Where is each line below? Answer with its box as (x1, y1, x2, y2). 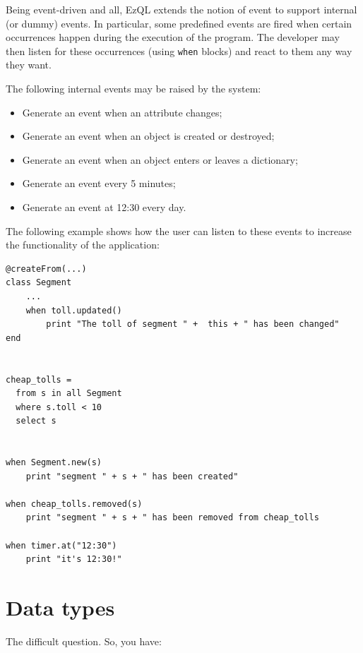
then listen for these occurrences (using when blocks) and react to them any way (6, 43, 352, 58)
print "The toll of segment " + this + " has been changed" (46, 319, 340, 330)
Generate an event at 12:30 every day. (22, 200, 186, 214)
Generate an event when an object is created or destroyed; (22, 128, 275, 143)
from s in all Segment (16, 388, 122, 399)
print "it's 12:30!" (25, 554, 122, 565)
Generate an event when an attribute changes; (22, 104, 222, 119)
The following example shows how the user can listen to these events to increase (6, 223, 352, 238)
